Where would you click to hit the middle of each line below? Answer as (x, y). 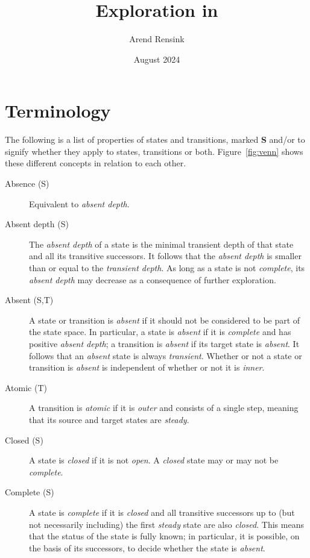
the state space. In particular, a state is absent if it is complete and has (160, 332)
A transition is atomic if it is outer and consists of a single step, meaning (164, 408)
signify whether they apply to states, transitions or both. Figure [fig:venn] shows (154, 151)
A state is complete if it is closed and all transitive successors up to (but (162, 512)
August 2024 (157, 59)
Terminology (58, 111)
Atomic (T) (26, 387)
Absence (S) (27, 183)
